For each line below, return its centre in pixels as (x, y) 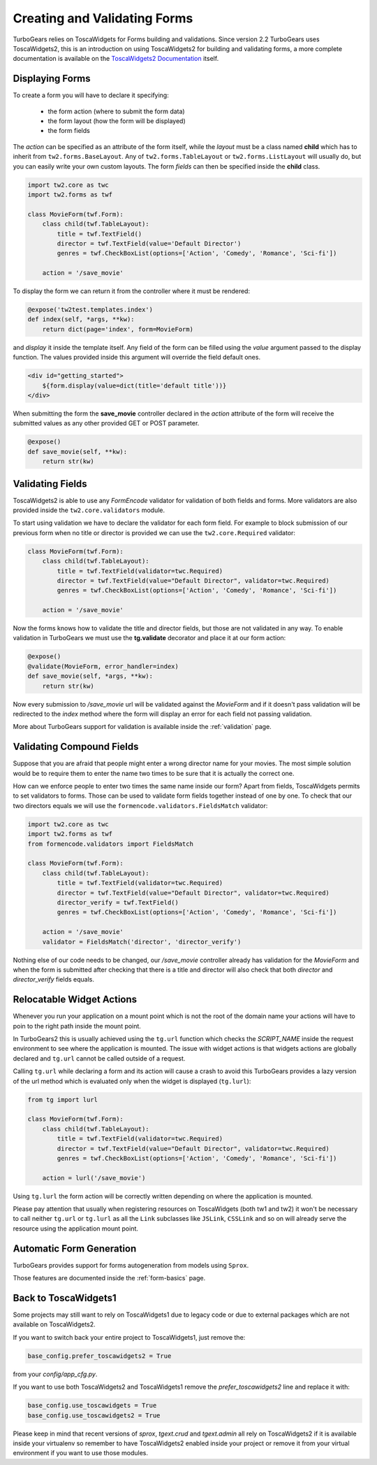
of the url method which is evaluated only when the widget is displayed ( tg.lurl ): (132, 1081)
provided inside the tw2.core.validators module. (89, 510)
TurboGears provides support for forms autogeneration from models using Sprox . (131, 1265)
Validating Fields (50, 484)
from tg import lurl (62, 1099)
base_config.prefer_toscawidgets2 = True (99, 1356)
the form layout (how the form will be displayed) (117, 121)
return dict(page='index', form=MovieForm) (118, 329)
